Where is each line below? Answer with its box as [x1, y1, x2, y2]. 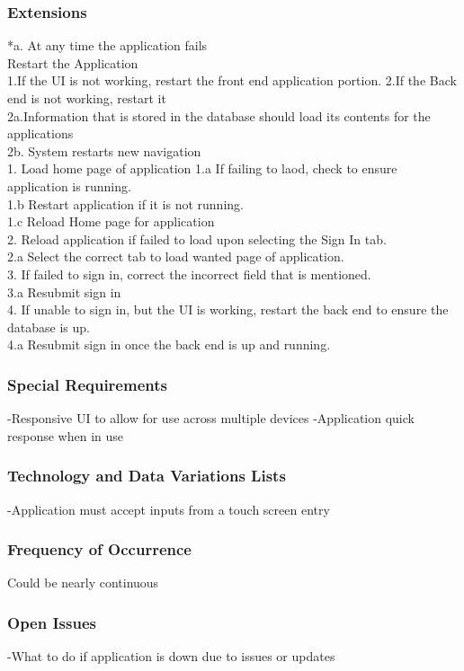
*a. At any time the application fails [7, 36, 208, 55]
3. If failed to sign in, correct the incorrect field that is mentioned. [7, 264, 371, 283]
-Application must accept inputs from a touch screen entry [7, 499, 330, 518]
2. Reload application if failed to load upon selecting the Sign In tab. [7, 229, 387, 248]
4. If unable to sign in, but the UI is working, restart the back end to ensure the [7, 300, 449, 319]
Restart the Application [7, 53, 138, 72]
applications [7, 124, 74, 143]
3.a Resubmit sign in [7, 282, 121, 301]
